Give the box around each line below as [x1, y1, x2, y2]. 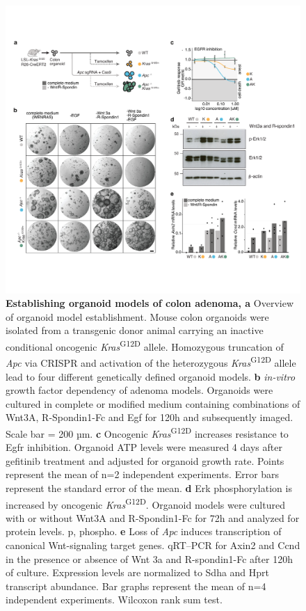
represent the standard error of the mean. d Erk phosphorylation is [6, 480, 292, 495]
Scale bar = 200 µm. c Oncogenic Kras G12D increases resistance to [6, 424, 289, 441]
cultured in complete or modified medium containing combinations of [6, 396, 300, 411]
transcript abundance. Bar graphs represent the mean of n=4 [6, 578, 266, 593]
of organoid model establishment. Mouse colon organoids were [6, 309, 269, 324]
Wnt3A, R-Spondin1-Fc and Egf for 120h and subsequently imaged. [6, 410, 293, 424]
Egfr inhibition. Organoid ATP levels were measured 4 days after [6, 440, 282, 454]
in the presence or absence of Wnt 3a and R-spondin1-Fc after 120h [6, 551, 293, 566]
